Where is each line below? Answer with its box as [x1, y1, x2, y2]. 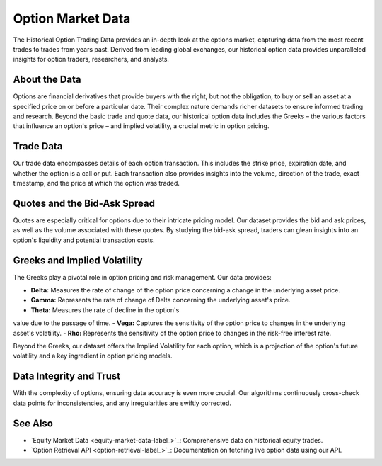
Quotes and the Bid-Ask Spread [13, 197, 156, 209]
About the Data [13, 74, 81, 86]
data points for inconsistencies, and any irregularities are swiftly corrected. [13, 399, 231, 407]
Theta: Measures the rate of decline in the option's [30, 305, 180, 314]
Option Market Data [13, 11, 131, 26]
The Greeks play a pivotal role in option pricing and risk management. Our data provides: [13, 273, 272, 281]
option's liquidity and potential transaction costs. [13, 236, 155, 244]
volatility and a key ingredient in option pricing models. [13, 351, 173, 360]
